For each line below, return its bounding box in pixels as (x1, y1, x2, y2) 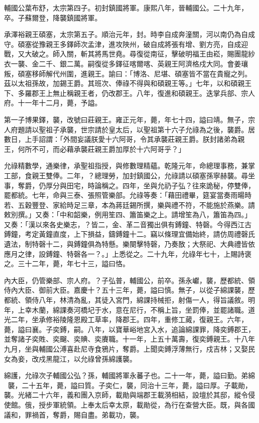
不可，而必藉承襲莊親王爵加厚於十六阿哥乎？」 (31, 143, 185, 154)
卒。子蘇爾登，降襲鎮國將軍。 (4, 12, 102, 22)
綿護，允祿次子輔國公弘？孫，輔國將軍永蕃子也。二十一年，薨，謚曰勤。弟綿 (4, 370, 255, 381)
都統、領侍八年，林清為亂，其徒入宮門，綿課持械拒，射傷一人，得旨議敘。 (4, 295, 248, 305)
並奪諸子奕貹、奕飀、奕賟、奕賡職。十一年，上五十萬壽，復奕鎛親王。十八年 (4, 334, 255, 344)
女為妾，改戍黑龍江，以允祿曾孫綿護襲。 (4, 353, 136, 364)
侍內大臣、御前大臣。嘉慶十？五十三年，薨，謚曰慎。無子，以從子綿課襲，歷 (4, 285, 255, 295)
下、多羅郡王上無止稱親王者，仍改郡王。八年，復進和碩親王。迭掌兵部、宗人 (4, 87, 255, 98)
